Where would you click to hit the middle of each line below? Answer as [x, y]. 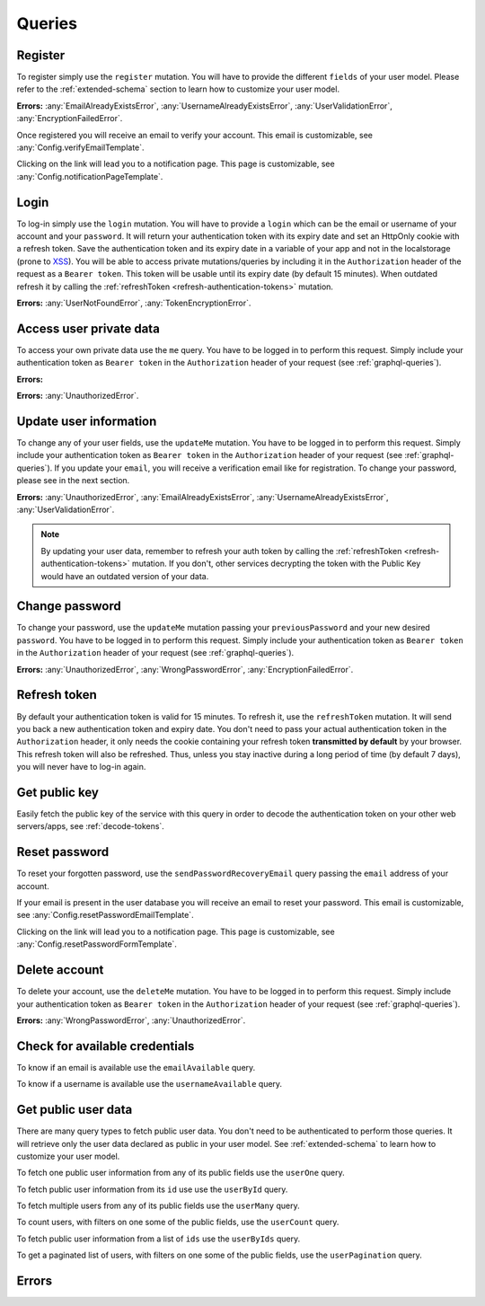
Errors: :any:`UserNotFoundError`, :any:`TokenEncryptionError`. [134, 303]
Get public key [57, 792]
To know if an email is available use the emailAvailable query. [136, 1067]
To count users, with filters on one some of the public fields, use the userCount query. [178, 1222]
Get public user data [75, 1110]
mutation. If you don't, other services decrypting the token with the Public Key [276, 564]
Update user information [87, 421]
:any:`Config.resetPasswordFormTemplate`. [97, 944]
